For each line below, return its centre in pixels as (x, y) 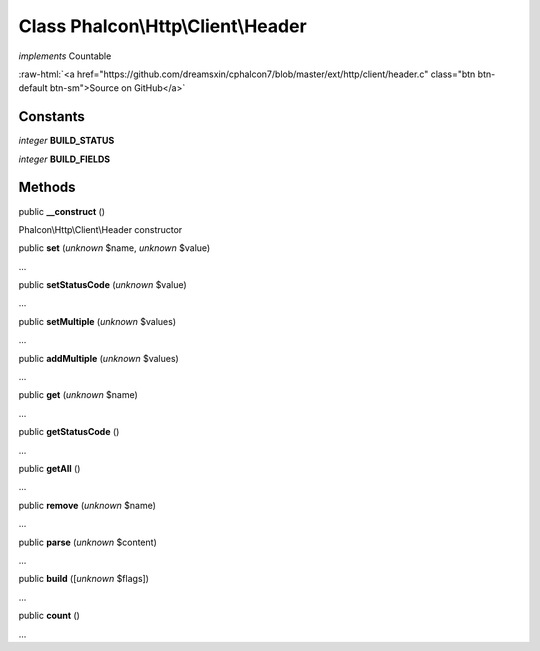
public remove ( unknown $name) (87, 505)
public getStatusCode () (69, 432)
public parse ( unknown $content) (87, 542)
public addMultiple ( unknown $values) (98, 358)
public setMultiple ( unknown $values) (97, 321)
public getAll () (49, 468)
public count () (49, 616)
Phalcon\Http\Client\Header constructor (100, 229)
